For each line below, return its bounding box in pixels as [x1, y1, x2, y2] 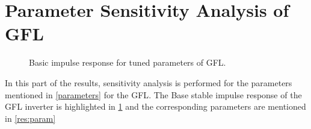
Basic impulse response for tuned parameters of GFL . [29, 56, 226, 69]
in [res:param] [5, 112, 56, 124]
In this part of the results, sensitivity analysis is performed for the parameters [5, 76, 292, 89]
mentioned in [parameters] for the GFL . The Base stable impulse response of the [5, 88, 302, 101]
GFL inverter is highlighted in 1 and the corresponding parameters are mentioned [5, 100, 306, 113]
